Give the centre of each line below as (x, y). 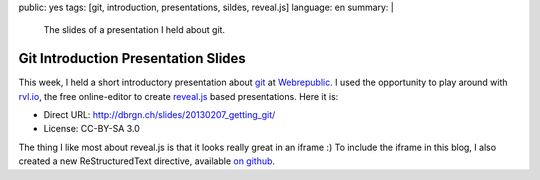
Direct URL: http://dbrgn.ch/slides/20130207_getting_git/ (159, 115)
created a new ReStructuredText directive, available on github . (146, 161)
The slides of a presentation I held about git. (134, 30)
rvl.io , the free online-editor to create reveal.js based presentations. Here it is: (178, 96)
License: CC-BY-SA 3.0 (91, 129)
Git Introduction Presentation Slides (132, 58)
